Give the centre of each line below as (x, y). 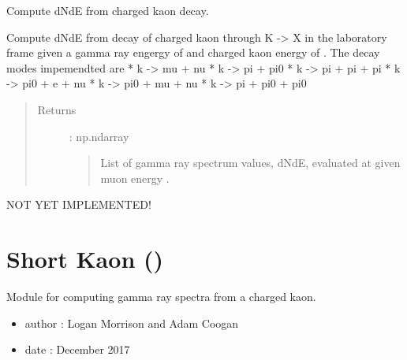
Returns (57, 109)
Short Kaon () (85, 259)
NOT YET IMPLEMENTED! (79, 204)
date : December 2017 (77, 349)
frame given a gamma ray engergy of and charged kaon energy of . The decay (193, 52)
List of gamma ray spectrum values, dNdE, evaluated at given (250, 163)
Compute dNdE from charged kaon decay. (108, 10)
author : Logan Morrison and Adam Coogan (132, 323)
